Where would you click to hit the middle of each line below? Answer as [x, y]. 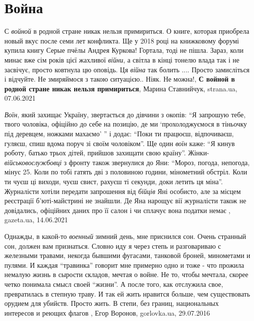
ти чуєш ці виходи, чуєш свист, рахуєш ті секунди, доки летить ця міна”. [114, 182]
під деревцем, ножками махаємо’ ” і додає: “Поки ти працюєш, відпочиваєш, [119, 134]
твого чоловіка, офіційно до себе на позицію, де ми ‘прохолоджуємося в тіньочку [126, 124]
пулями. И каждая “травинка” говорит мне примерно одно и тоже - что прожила [124, 265]
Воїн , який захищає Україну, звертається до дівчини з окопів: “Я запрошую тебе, [125, 114]
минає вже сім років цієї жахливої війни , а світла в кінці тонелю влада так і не [122, 59]
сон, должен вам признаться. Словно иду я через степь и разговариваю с [113, 246]
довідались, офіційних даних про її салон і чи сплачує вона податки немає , [117, 210]
